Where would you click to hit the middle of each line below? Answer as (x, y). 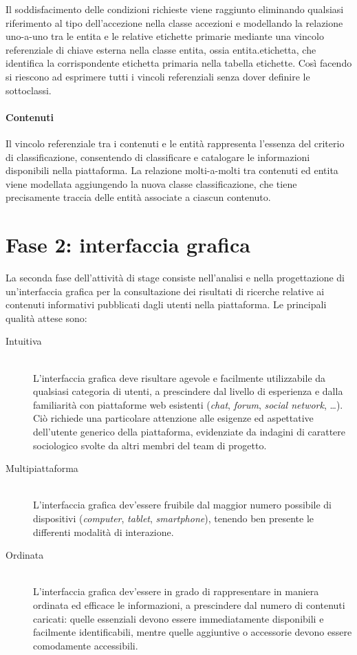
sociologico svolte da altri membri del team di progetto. (150, 445)
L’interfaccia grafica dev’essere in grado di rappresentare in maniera (176, 591)
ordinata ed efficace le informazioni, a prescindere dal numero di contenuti (189, 604)
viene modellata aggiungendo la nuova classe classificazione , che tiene (151, 183)
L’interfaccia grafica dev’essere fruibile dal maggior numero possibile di (182, 505)
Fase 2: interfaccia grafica (128, 245)
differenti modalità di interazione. (104, 531)
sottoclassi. (29, 90)
